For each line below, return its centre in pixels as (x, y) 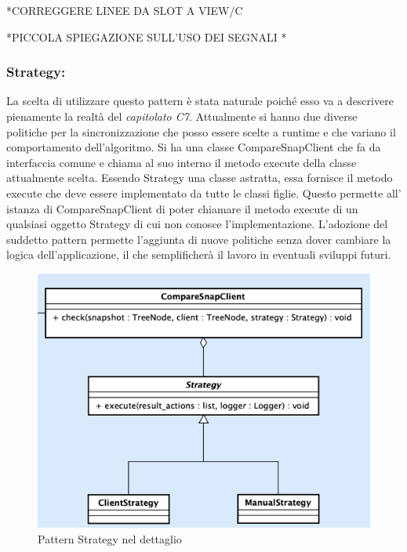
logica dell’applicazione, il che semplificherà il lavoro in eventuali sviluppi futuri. (199, 254)
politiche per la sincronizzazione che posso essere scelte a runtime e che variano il (201, 131)
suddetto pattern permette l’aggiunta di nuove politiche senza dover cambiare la (199, 239)
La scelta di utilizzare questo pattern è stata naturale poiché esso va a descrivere (200, 101)
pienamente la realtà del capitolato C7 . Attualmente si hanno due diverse (182, 116)
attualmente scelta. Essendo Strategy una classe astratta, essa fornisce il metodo (200, 178)
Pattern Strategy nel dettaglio (110, 538)
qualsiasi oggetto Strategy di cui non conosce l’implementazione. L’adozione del (197, 224)
